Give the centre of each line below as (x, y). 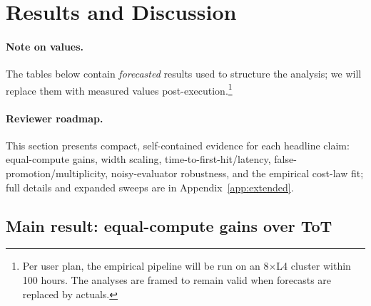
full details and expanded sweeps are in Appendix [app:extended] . (150, 187)
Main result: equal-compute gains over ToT (169, 225)
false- (285, 159)
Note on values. (45, 46)
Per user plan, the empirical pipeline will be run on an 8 (146, 266)
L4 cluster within (314, 266)
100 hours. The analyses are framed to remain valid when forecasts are (177, 279)
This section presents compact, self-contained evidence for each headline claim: (178, 145)
